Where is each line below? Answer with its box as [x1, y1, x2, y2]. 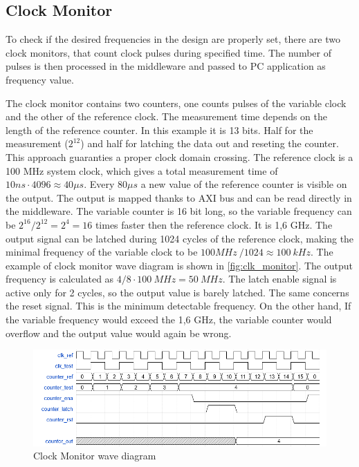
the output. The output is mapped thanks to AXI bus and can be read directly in [6, 190, 352, 204]
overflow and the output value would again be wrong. [6, 325, 232, 340]
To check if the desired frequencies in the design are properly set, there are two [6, 32, 340, 46]
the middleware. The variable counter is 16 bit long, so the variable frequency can [6, 204, 352, 218]
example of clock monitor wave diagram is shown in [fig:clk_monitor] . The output [6, 258, 353, 272]
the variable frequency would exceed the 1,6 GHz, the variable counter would [6, 312, 332, 327]
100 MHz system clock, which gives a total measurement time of [6, 163, 278, 178]
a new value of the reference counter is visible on [140, 177, 347, 191]
